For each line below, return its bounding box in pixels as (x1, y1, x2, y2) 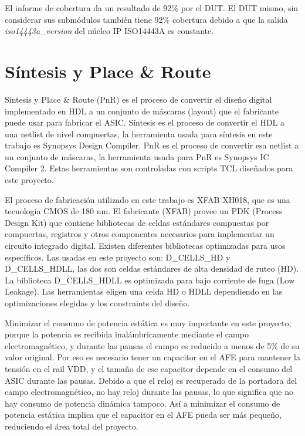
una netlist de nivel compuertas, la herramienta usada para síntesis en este (5, 127, 273, 140)
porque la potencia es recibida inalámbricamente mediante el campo (5, 328, 249, 340)
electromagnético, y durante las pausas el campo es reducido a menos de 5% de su (5, 339, 300, 351)
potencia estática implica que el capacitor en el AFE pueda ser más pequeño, (5, 408, 282, 421)
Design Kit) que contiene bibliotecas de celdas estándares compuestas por (5, 216, 269, 228)
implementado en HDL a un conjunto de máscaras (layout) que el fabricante (5, 104, 279, 117)
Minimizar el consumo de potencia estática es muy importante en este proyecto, (5, 316, 292, 329)
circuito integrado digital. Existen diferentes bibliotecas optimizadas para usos (5, 239, 286, 252)
